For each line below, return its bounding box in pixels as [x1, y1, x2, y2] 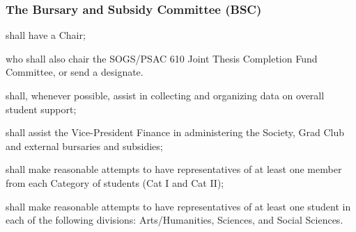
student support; [6, 101, 77, 116]
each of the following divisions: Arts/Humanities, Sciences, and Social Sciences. [6, 213, 343, 227]
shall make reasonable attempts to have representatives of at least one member [6, 162, 342, 176]
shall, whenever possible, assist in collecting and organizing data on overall [6, 88, 325, 102]
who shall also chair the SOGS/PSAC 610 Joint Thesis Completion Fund [6, 51, 318, 65]
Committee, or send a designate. [6, 65, 144, 79]
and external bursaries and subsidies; [6, 138, 163, 153]
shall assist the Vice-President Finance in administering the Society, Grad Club [6, 125, 345, 140]
